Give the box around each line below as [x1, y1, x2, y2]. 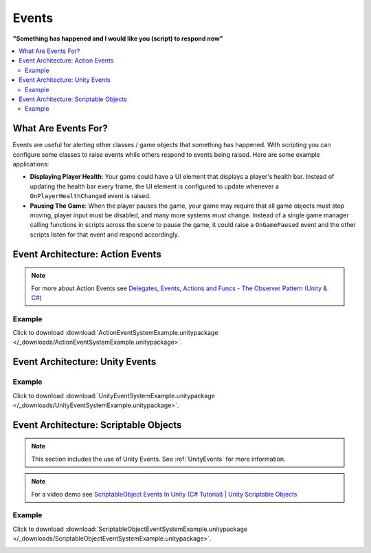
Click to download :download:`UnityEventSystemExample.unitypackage [12, 391, 216, 400]
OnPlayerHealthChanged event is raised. [30, 192, 151, 200]
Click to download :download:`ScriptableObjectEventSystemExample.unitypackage [12, 525, 247, 533]
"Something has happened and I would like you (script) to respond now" [12, 34, 223, 43]
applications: [12, 160, 49, 168]
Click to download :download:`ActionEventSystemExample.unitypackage [12, 329, 218, 337]
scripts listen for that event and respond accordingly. [30, 230, 180, 239]
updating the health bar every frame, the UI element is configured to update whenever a [30, 182, 280, 191]
